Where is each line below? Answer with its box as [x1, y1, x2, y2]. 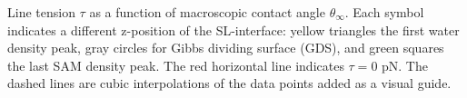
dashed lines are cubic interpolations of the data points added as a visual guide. [7, 73, 452, 93]
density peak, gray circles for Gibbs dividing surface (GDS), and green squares [7, 38, 444, 57]
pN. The [382, 55, 428, 74]
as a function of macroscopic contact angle [89, 3, 325, 21]
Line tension [7, 3, 75, 21]
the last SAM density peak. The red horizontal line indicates [7, 55, 344, 74]
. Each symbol [344, 3, 424, 21]
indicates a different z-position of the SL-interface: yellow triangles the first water [7, 20, 460, 39]
